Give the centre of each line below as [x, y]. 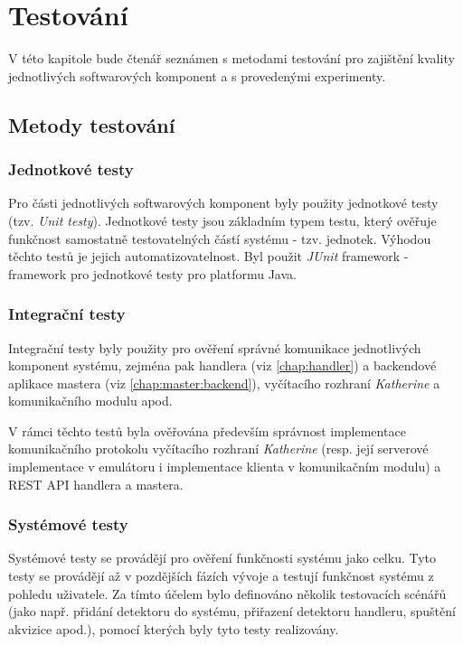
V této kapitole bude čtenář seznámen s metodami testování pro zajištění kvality [231, 58]
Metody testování [92, 124]
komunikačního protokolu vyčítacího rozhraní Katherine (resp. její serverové [218, 449]
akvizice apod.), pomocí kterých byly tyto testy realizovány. [174, 628]
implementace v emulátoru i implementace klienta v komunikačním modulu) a [225, 467]
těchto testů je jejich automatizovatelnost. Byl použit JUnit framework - [208, 256]
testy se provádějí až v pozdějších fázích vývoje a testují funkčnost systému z [221, 576]
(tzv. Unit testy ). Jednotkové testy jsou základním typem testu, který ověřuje [222, 220]
